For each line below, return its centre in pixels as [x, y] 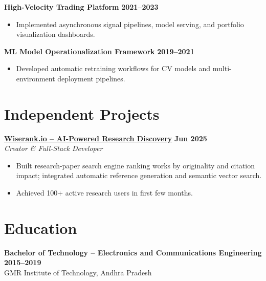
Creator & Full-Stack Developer [53, 148]
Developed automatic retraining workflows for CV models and [113, 68]
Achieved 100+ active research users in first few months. [104, 193]
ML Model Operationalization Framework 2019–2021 [99, 51]
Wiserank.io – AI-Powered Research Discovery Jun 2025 [106, 138]
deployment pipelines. [91, 78]
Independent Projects [82, 113]
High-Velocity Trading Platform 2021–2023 [81, 7]
